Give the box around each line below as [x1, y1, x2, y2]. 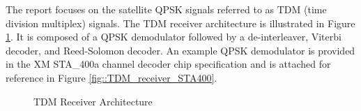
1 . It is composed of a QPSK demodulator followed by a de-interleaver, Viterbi [6, 29, 341, 44]
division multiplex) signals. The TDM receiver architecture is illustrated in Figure [6, 15, 355, 30]
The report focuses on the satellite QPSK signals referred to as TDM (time [6, 2, 327, 16]
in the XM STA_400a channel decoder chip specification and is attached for [6, 57, 331, 71]
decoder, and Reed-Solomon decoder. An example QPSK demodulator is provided [6, 43, 355, 57]
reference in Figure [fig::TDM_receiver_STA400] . [6, 70, 217, 84]
